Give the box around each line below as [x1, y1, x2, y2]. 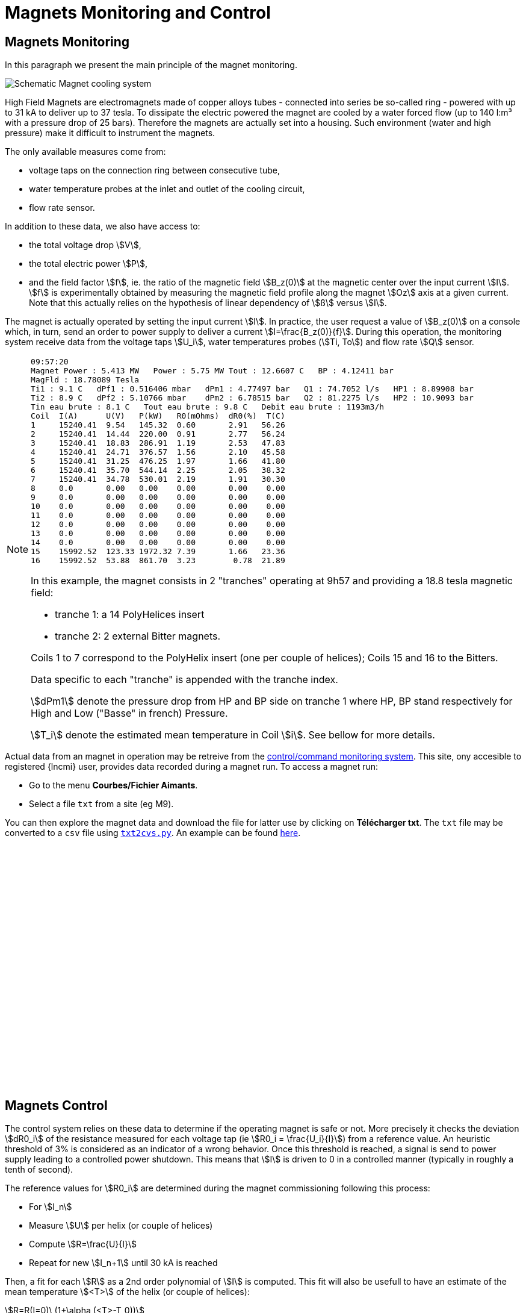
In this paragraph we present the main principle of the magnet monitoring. [5, 60, 297, 70]
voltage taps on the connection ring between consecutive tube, [29, 165, 280, 176]
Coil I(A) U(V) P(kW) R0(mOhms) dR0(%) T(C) [31, 411, 285, 421]
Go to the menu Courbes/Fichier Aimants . [29, 780, 198, 791]
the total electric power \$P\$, [29, 258, 147, 269]
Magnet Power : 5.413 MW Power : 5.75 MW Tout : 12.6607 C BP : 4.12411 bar [31, 366, 394, 376]
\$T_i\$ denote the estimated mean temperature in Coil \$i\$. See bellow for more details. [31, 729, 435, 741]
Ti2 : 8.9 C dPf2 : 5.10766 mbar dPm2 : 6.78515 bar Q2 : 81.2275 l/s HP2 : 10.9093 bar [31, 393, 474, 403]
